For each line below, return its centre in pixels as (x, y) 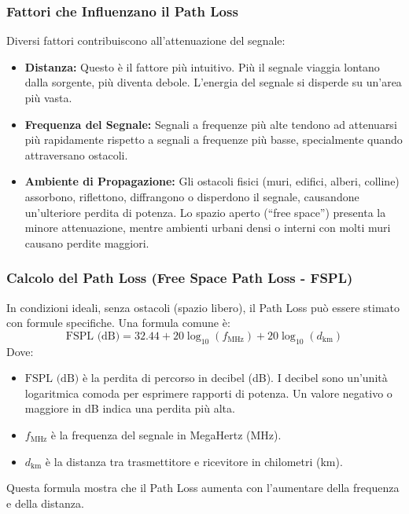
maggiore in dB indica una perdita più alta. (130, 408)
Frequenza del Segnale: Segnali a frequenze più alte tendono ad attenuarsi (211, 124)
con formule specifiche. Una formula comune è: (118, 323)
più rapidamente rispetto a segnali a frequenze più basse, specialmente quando (214, 140)
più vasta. (48, 97)
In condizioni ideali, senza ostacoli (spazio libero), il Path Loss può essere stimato (203, 307)
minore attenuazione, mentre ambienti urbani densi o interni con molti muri (208, 228)
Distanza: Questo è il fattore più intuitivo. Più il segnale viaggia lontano (202, 66)
